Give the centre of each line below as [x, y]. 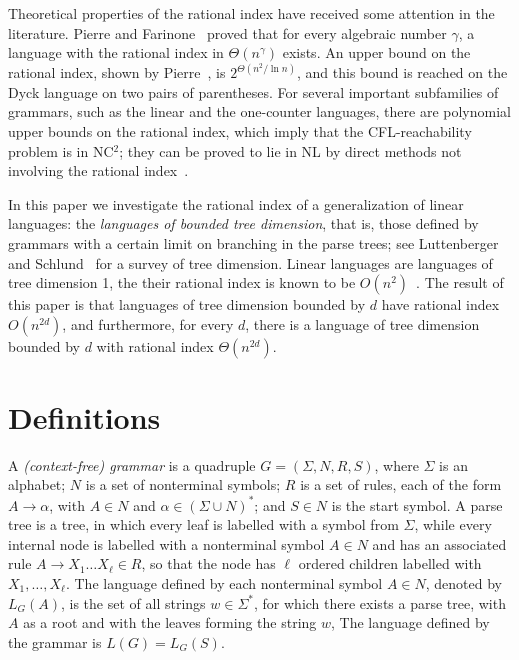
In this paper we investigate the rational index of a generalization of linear [236, 203]
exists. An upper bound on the [376, 52]
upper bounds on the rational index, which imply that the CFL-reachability [240, 131]
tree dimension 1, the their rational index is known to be [182, 282]
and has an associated [439, 543]
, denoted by [463, 582]
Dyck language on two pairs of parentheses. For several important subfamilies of [253, 91]
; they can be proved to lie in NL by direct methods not [290, 150]
